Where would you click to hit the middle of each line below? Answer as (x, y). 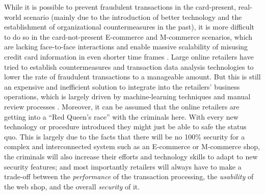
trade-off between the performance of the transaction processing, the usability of (129, 176)
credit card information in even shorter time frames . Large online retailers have (129, 56)
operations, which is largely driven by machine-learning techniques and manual (127, 96)
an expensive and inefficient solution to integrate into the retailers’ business (122, 86)
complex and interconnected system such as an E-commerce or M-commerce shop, (132, 146)
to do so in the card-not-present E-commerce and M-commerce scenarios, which (128, 36)
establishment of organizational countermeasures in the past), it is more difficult (129, 27)
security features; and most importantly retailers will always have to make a (123, 166)
